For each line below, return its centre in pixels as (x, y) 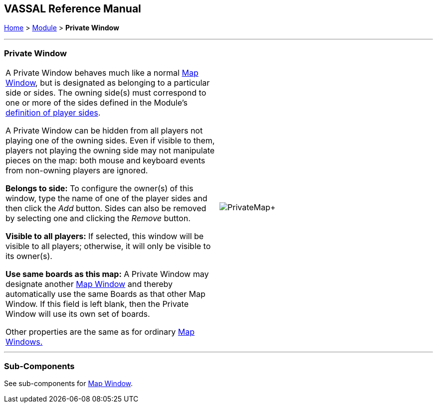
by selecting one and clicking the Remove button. (98, 218)
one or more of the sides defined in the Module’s (97, 103)
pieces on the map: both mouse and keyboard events (106, 161)
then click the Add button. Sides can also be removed (106, 208)
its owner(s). (29, 256)
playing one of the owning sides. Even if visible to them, (110, 141)
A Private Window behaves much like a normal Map (102, 73)
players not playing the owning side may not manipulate (110, 151)
